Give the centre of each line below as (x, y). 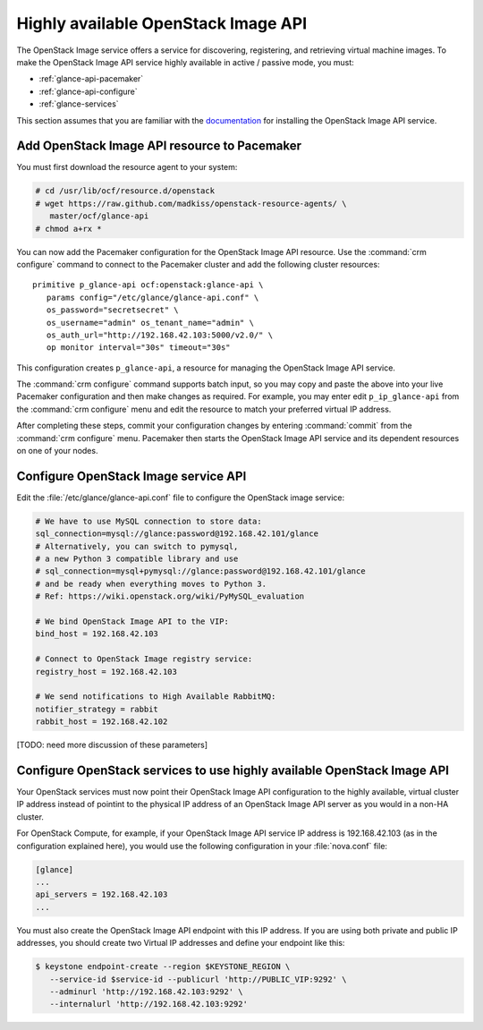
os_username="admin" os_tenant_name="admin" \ (150, 323)
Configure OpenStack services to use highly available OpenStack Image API (233, 770)
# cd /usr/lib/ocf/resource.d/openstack (125, 191)
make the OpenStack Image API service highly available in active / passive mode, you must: (186, 62)
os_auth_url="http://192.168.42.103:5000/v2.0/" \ (159, 335)
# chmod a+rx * (68, 229)
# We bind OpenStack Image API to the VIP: (132, 621)
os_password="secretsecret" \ (112, 310)
